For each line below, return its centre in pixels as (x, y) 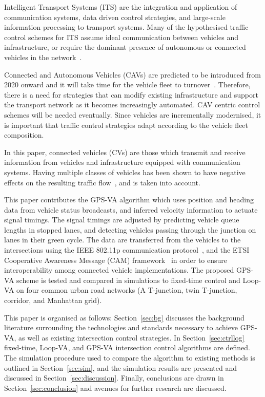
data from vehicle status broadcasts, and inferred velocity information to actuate (131, 209)
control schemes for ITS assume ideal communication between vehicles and (121, 37)
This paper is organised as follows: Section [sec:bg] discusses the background (124, 317)
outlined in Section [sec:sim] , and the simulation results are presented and (121, 367)
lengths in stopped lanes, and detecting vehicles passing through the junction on (130, 229)
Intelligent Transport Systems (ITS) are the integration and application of (121, 7)
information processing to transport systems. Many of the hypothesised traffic (126, 27)
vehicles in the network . (43, 57)
